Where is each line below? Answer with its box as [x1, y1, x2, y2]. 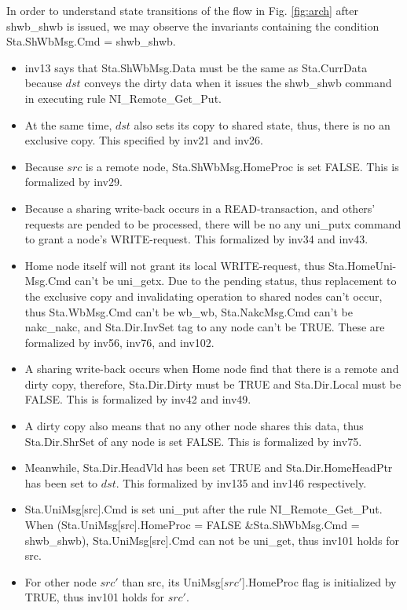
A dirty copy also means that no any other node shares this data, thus [24, 418, 364, 434]
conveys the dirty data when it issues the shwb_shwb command [84, 75, 392, 91]
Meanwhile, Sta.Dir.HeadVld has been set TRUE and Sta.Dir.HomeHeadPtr [24, 459, 393, 476]
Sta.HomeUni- [328, 257, 397, 273]
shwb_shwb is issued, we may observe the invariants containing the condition [6, 17, 379, 34]
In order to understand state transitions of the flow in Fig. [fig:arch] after [6, 2, 359, 18]
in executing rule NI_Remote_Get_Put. [24, 89, 222, 106]
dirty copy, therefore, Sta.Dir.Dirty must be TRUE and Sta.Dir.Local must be [24, 375, 401, 392]
